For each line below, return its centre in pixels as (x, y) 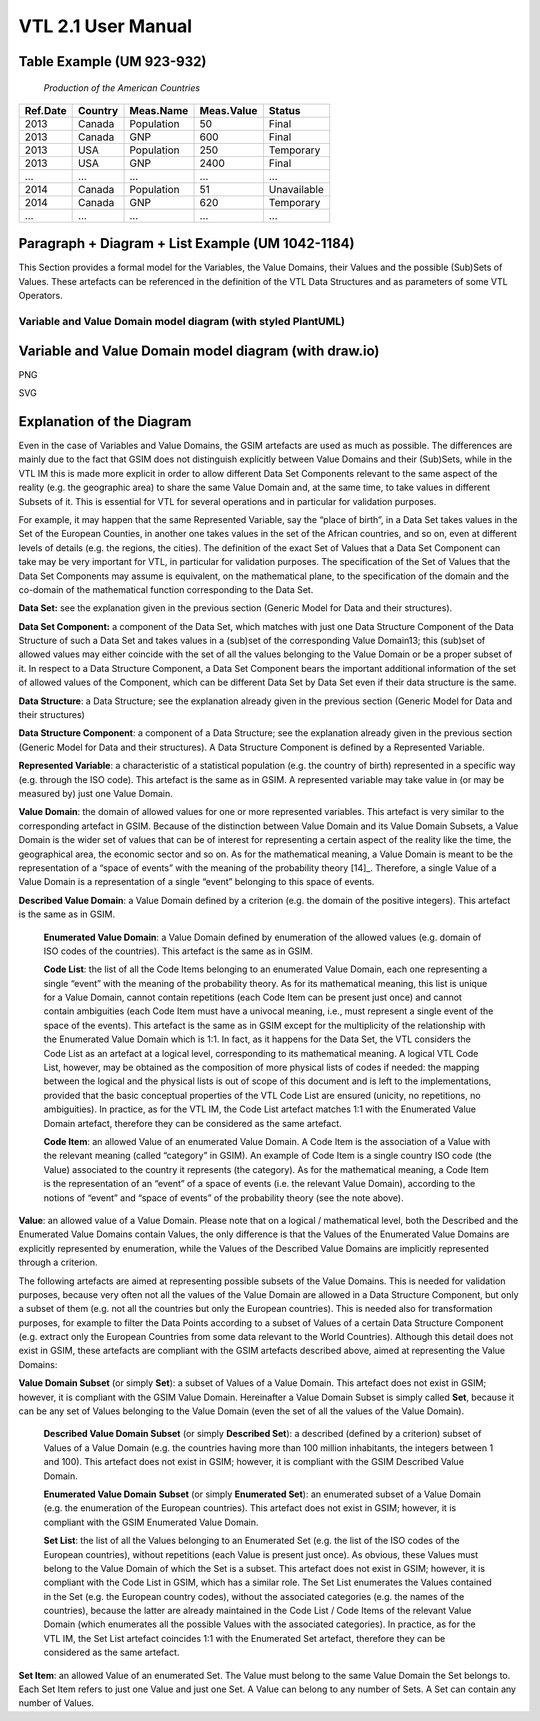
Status (284, 110)
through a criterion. (58, 1262)
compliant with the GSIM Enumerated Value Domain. (151, 1522)
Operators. (41, 296)
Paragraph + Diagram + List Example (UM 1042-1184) (186, 243)
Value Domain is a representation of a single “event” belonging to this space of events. (196, 882)
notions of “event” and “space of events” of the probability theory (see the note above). (223, 1197)
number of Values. (56, 1703)
